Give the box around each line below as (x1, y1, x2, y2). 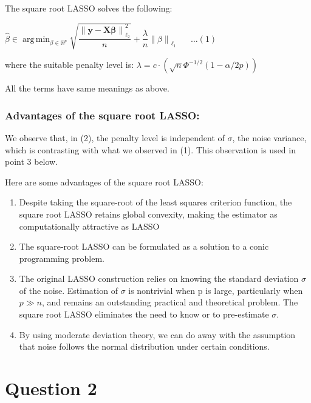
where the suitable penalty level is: (5, 58, 134, 71)
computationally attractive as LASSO (19, 219, 160, 232)
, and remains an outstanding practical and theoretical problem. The (42, 296, 298, 308)
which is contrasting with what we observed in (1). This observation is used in (5, 143, 296, 156)
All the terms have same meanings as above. (5, 82, 169, 95)
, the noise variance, (232, 131, 307, 144)
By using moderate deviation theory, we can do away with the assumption (19, 328, 296, 341)
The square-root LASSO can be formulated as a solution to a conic (19, 240, 269, 253)
